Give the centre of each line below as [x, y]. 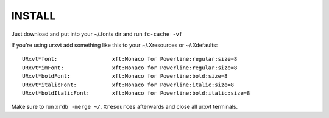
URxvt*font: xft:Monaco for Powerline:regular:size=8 [130, 59]
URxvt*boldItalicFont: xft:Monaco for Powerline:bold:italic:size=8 [136, 93]
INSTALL [34, 16]
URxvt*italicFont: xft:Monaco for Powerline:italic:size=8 [128, 85]
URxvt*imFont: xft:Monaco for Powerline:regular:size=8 [130, 68]
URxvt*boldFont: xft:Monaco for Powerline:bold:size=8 [125, 76]
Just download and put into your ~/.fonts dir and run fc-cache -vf [97, 34]
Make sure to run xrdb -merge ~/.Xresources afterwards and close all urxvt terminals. [125, 107]
